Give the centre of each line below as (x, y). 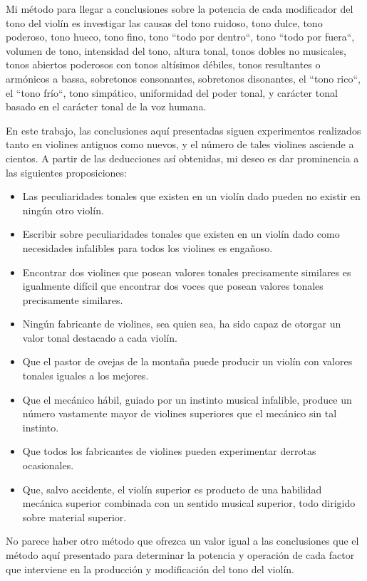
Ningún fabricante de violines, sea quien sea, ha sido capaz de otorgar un (182, 324)
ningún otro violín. (63, 210)
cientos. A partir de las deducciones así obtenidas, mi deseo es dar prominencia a (182, 158)
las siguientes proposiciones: (66, 172)
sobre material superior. (74, 517)
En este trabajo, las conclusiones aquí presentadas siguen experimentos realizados (183, 130)
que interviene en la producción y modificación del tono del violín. (150, 569)
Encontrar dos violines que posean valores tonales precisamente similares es (187, 272)
